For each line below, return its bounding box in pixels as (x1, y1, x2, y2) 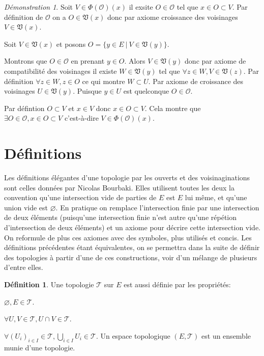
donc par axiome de (185, 56, 246, 66)
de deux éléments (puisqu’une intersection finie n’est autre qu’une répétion (4, 212, 237, 223)
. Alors (124, 56, 145, 66)
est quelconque (123, 86, 169, 96)
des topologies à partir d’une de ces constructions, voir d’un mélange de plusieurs (4, 252, 257, 262)
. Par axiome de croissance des (148, 75, 244, 86)
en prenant (71, 56, 105, 66)
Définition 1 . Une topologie (4, 279, 94, 289)
